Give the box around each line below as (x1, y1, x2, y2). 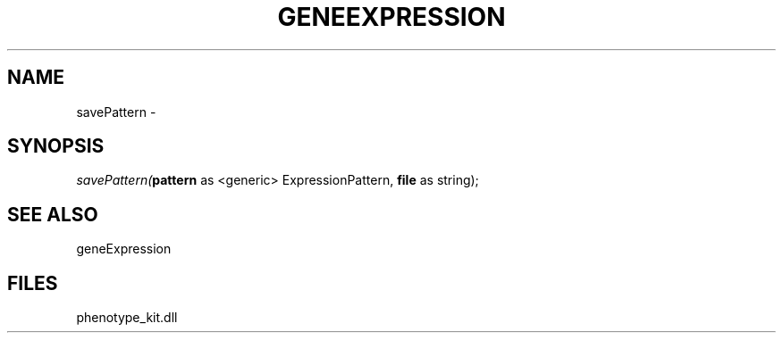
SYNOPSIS (7, 135, 105, 158)
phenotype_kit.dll (76, 310, 178, 326)
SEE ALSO (7, 203, 98, 226)
